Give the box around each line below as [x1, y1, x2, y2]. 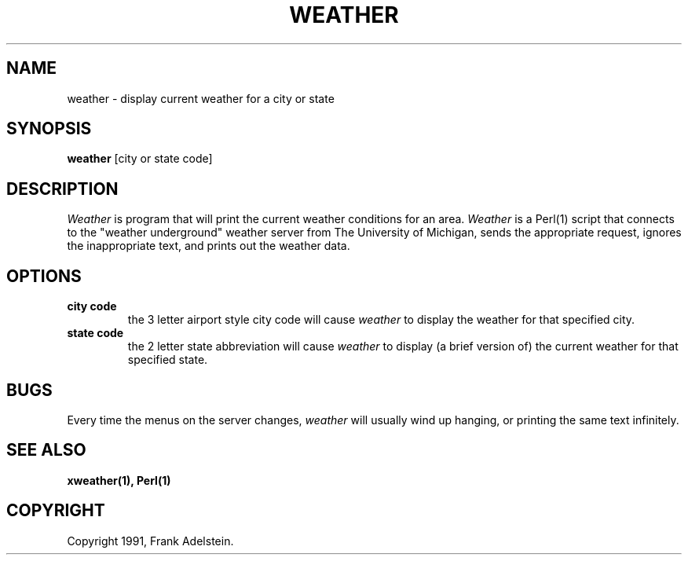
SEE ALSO [6, 440, 86, 460]
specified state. [127, 353, 208, 367]
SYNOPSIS [6, 119, 92, 139]
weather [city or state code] [67, 152, 213, 166]
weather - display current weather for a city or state [67, 91, 335, 105]
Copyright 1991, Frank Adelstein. [67, 533, 234, 548]
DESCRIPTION [6, 178, 119, 199]
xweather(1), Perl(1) [67, 473, 171, 487]
